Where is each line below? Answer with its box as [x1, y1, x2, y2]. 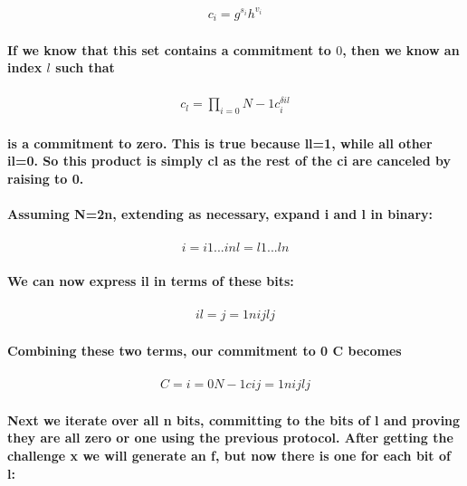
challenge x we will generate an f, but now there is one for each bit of [7, 445, 451, 464]
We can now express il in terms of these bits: [7, 272, 294, 291]
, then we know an [342, 40, 460, 59]
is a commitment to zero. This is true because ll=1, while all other [7, 133, 433, 152]
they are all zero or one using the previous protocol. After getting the [7, 428, 453, 447]
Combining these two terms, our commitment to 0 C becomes [7, 340, 402, 359]
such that [55, 58, 115, 77]
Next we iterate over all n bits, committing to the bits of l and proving [7, 410, 461, 429]
